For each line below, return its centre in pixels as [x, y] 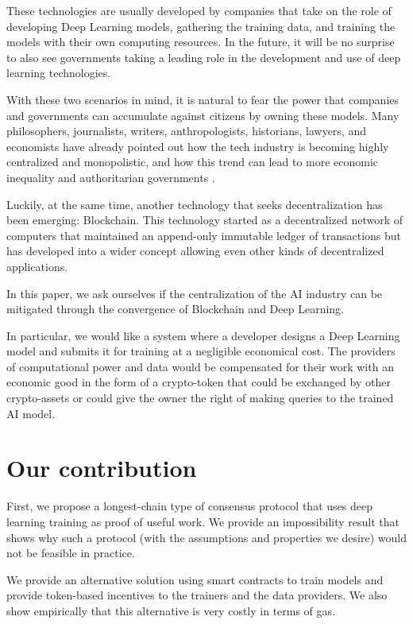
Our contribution [102, 468]
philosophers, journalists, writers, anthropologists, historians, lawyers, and [186, 131]
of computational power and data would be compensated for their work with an [200, 366]
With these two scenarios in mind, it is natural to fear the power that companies [203, 99]
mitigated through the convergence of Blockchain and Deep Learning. [175, 309]
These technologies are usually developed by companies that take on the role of [199, 10]
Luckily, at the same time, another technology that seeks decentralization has [195, 204]
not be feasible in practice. [71, 553]
